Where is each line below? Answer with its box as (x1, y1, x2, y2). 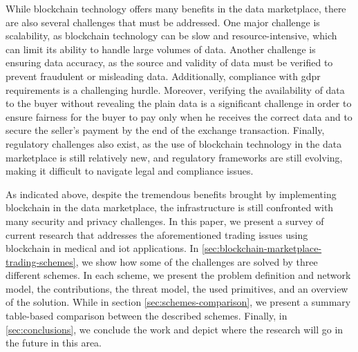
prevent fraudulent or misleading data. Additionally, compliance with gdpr (6, 68, 321, 83)
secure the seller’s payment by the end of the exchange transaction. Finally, (6, 123, 325, 137)
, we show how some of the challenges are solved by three (75, 254, 318, 268)
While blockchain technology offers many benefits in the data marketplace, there (6, 1, 346, 15)
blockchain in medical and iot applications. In (6, 241, 199, 255)
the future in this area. (6, 335, 102, 350)
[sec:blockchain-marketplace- (202, 241, 322, 255)
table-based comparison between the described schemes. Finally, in (6, 309, 288, 323)
